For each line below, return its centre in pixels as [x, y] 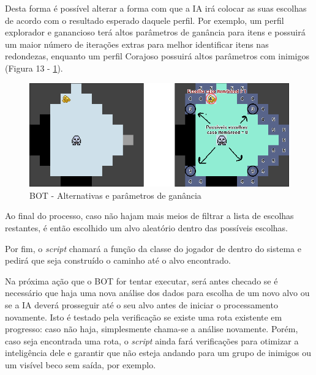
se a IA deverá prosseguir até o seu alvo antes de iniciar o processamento [141, 304]
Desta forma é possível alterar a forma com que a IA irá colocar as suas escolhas [156, 8]
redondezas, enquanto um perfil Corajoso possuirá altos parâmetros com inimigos [157, 56]
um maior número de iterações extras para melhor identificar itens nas [137, 44]
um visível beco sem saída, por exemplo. [81, 364]
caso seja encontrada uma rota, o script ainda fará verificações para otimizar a [152, 340]
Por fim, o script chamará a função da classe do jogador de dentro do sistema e [153, 248]
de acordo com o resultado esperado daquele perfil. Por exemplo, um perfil [145, 20]
